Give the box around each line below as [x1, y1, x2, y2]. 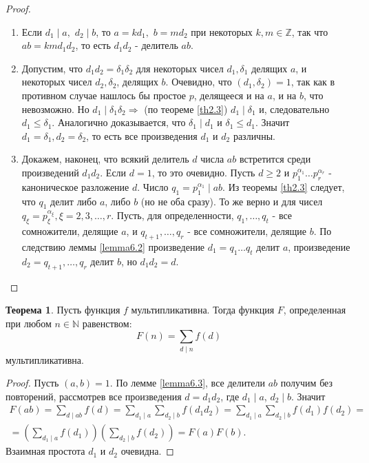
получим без [280, 375, 333, 390]
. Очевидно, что [165, 74, 232, 89]
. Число [137, 179, 169, 194]
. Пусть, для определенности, [111, 208, 234, 223]
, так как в [291, 74, 335, 89]
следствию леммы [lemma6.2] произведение [21, 239, 205, 254]
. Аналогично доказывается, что [52, 115, 186, 130]
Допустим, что [21, 61, 83, 75]
